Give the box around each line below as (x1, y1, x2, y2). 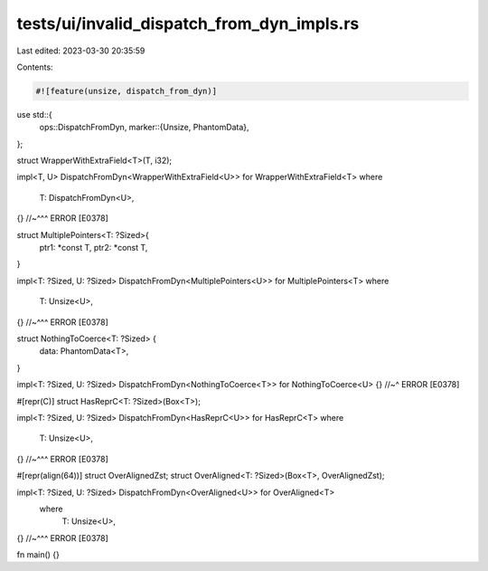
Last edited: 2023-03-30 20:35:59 (16, 45, 145, 56)
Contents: (16, 62, 53, 72)
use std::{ (16, 109, 53, 119)
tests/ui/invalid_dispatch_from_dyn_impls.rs (16, 14, 360, 33)
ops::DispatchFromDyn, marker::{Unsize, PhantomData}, (39, 122, 249, 133)
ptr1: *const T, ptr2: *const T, (39, 243, 148, 253)
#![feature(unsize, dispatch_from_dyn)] (35, 86, 217, 96)
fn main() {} (16, 549, 61, 560)
